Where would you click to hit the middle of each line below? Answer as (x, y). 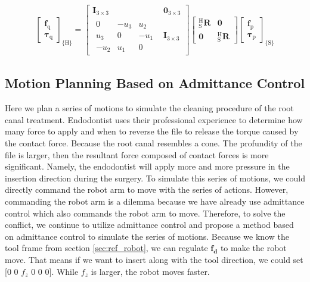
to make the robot (253, 248)
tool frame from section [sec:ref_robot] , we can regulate (106, 248)
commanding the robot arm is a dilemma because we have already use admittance (155, 201)
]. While (64, 271)
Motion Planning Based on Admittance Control (155, 83)
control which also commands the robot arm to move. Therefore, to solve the (145, 213)
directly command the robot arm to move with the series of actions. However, (147, 189)
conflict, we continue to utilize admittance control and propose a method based (149, 225)
